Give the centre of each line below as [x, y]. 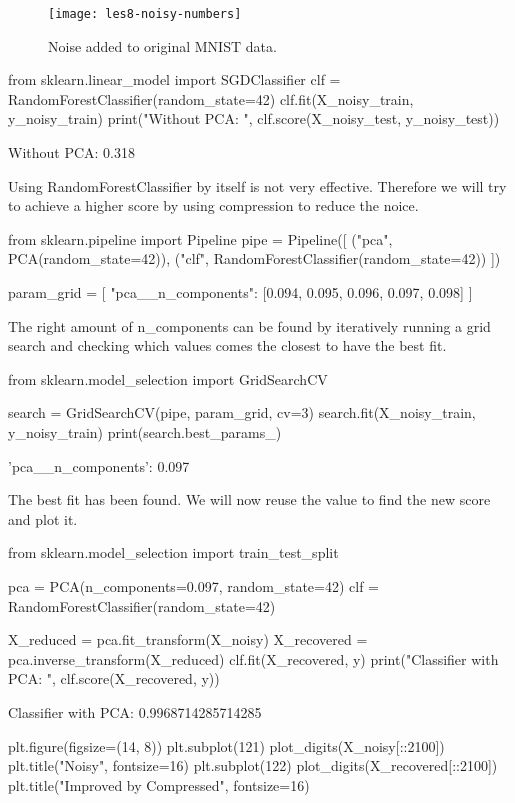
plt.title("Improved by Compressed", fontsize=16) [159, 784]
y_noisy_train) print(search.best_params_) [145, 431]
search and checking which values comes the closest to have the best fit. [227, 345]
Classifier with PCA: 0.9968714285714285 [135, 711]
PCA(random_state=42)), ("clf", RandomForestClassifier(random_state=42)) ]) [254, 258]
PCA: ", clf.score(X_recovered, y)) [114, 678]
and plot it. [43, 518]
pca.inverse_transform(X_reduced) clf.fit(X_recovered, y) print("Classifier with [253, 658]
